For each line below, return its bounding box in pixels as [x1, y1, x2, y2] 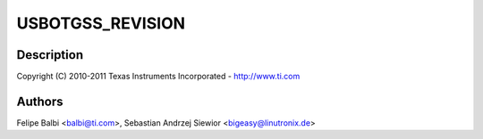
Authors [16, 94, 64, 109]
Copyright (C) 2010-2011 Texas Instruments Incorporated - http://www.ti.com [16, 71, 301, 82]
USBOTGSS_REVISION [16, 13, 186, 33]
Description [16, 47, 84, 62]
